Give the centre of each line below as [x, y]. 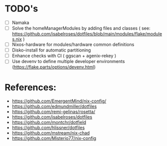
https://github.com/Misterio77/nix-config [54, 138]
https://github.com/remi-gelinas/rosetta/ [53, 112]
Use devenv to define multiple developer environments [68, 61]
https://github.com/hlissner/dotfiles [48, 127]
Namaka [20, 22]
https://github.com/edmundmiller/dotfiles [54, 106]
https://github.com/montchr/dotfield [49, 122]
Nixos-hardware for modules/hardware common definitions [73, 44]
